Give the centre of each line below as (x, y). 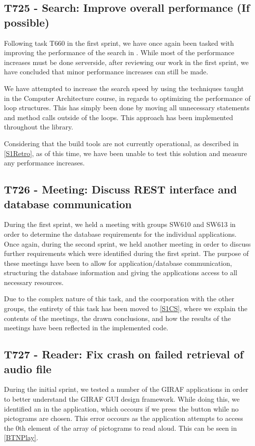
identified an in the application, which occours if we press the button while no (121, 408)
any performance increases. (44, 163)
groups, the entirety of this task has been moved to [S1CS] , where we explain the (126, 308)
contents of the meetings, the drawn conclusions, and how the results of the (117, 318)
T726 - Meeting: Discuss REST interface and (121, 189)
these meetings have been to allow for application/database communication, (118, 263)
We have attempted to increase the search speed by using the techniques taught (124, 88)
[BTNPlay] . (21, 437)
